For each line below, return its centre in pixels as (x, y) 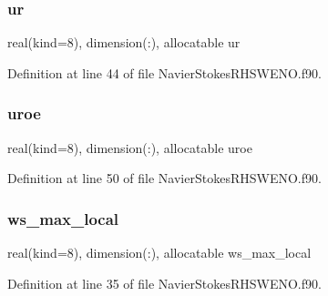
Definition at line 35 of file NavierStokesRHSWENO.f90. (164, 283)
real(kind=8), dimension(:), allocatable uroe (130, 147)
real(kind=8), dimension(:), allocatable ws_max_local (159, 253)
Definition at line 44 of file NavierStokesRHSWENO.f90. (164, 72)
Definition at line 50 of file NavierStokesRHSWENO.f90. (164, 178)
